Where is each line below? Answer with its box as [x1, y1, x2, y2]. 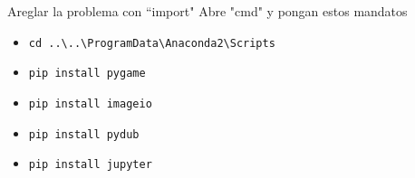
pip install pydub [28, 127, 140, 141]
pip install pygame [28, 67, 146, 80]
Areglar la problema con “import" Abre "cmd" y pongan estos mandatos [7, 2, 408, 20]
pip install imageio [28, 97, 152, 110]
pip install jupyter [28, 158, 152, 172]
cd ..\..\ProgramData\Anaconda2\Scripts [28, 36, 275, 50]
